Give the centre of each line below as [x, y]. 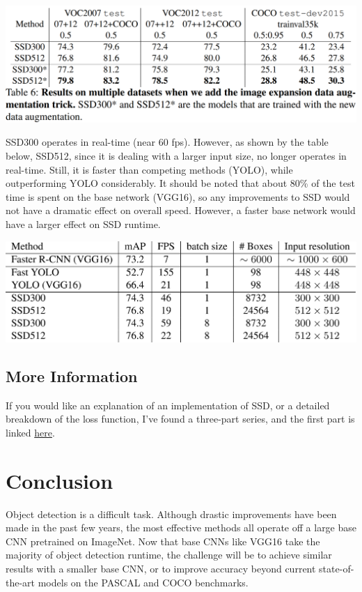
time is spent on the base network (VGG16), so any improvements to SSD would [178, 196]
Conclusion [60, 480]
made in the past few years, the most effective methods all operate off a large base [181, 528]
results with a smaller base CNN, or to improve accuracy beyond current [161, 568]
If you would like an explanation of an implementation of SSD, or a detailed [168, 405]
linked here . [30, 432]
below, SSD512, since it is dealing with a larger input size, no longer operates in [176, 156]
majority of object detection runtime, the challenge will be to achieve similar [169, 555]
